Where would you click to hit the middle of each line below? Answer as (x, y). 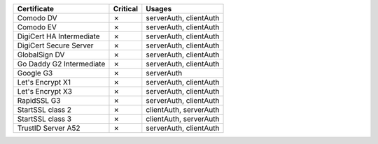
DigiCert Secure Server (55, 45)
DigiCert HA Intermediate (59, 36)
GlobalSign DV (41, 55)
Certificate (36, 9)
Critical (126, 9)
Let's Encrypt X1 (44, 82)
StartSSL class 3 (44, 119)
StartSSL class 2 (44, 110)
